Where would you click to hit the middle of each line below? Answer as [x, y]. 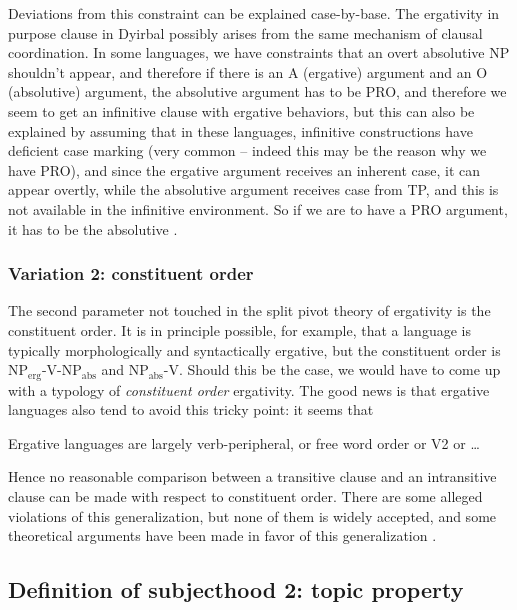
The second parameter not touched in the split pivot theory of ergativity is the [249, 310]
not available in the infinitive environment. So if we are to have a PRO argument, [258, 208]
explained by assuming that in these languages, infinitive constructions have [240, 130]
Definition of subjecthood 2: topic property [236, 589]
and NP [125, 369]
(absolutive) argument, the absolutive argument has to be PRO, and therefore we [257, 91]
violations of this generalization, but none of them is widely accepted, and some [252, 515]
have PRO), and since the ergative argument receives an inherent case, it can [244, 169]
